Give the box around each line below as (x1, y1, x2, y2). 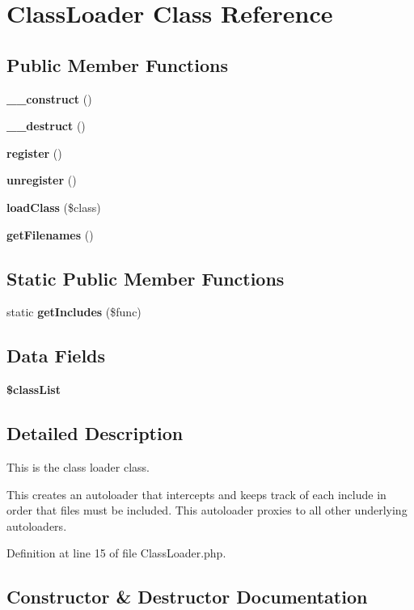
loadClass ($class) (6, 198, 101, 215)
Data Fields (6, 343, 106, 368)
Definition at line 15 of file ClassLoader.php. (6, 544, 226, 561)
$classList (6, 381, 61, 398)
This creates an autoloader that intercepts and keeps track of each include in (6, 485, 387, 502)
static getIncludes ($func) (6, 303, 142, 320)
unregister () (6, 172, 77, 189)
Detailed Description (6, 421, 184, 446)
